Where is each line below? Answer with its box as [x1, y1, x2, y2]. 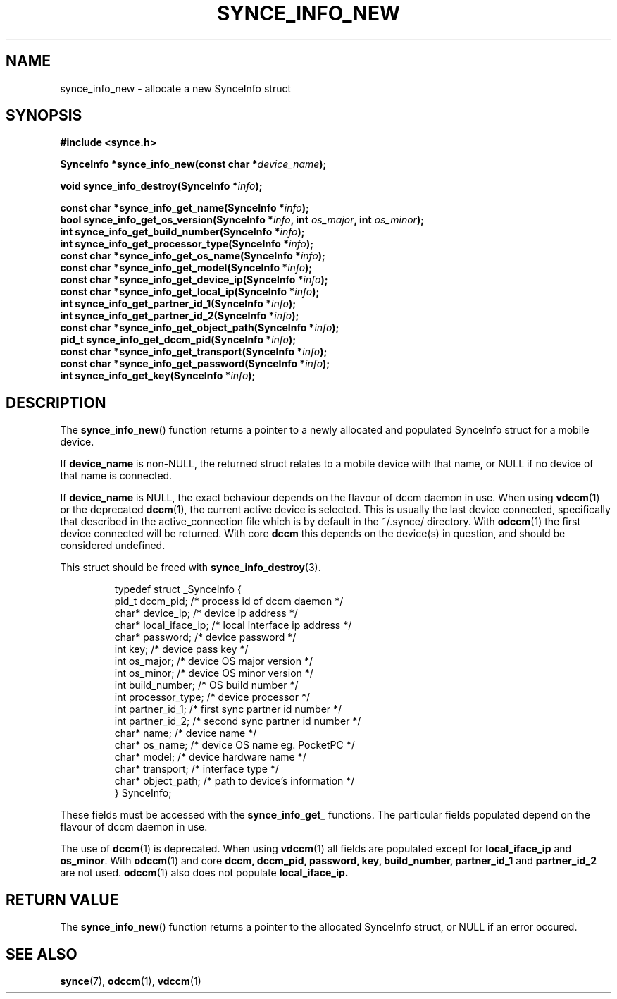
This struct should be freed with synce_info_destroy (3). [60, 561, 321, 574]
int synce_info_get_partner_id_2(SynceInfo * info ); [60, 309, 299, 322]
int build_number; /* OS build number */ [114, 679, 299, 692]
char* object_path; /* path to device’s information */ [114, 775, 355, 787]
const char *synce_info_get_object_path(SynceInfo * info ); [60, 321, 339, 334]
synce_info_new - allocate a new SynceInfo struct [60, 82, 292, 94]
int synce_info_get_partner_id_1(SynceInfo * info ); [60, 298, 296, 310]
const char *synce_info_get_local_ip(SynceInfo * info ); [60, 286, 320, 298]
